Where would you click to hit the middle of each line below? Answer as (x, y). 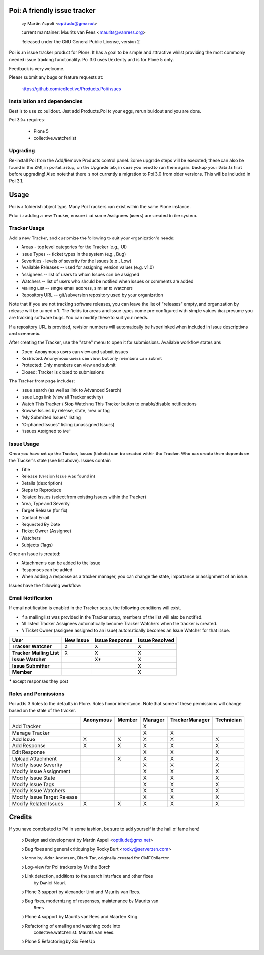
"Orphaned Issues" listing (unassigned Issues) (68, 424)
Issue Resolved (156, 640)
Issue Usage (24, 444)
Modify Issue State (34, 778)
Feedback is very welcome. (37, 68)
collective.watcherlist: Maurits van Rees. (74, 932)
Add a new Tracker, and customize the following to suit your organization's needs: (92, 238)
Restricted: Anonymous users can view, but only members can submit (92, 358)
